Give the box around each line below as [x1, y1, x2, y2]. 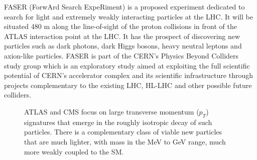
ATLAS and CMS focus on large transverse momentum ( [24, 106, 199, 116]
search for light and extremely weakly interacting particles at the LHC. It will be [4, 11, 253, 21]
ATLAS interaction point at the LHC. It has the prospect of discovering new [4, 30, 240, 41]
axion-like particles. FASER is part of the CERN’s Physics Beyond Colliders [4, 50, 239, 60]
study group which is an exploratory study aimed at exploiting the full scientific [4, 60, 250, 70]
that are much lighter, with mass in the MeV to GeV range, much [24, 136, 226, 146]
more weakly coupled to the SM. [24, 146, 124, 156]
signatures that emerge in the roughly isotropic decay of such [24, 116, 212, 127]
